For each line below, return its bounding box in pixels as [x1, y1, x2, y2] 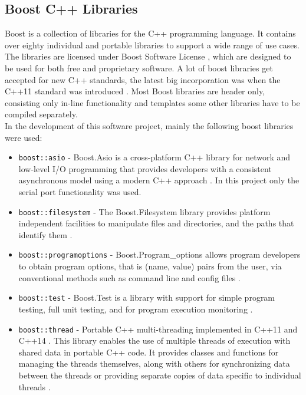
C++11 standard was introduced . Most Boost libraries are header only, [5, 85, 265, 97]
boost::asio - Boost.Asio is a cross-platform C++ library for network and [18, 151, 291, 163]
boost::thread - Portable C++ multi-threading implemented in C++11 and [18, 322, 298, 335]
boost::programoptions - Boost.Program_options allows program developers [18, 248, 301, 261]
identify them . [18, 228, 73, 241]
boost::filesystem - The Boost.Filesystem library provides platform [18, 205, 271, 218]
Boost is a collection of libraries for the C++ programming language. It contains [5, 27, 296, 39]
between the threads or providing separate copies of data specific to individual [18, 368, 301, 381]
